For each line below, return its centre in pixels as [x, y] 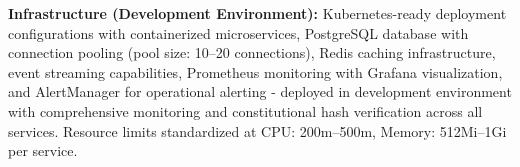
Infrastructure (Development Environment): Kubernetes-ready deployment [257, 13]
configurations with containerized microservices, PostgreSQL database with [238, 32]
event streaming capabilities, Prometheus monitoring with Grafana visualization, [255, 71]
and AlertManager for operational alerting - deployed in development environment [260, 91]
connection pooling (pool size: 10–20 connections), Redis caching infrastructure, [252, 52]
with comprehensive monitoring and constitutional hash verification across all [245, 110]
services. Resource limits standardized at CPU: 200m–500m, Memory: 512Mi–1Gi [257, 130]
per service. [43, 150]
